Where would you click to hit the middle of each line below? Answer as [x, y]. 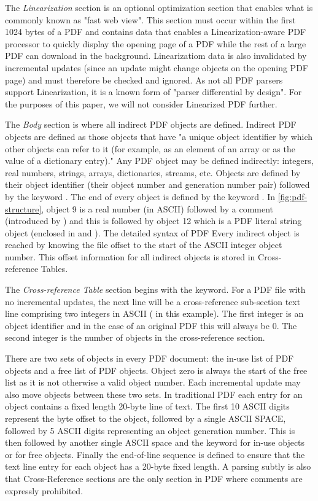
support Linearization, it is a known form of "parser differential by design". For [153, 92]
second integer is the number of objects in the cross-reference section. [135, 337]
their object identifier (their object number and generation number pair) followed [157, 184]
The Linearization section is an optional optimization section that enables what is [159, 7]
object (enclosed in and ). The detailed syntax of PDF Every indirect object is [152, 232]
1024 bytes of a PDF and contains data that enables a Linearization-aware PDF [156, 32]
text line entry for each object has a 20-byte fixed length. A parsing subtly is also [158, 466]
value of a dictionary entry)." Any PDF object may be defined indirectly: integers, [159, 161]
